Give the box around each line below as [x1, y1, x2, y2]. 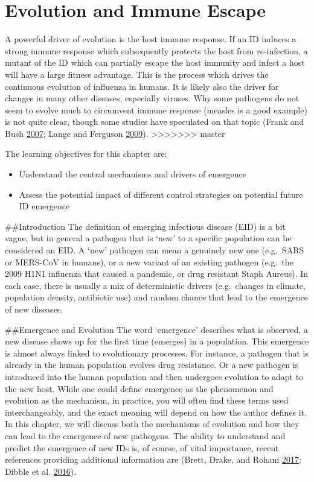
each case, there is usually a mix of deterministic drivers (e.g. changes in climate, [5, 279, 306, 291]
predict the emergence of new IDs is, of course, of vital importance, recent [5, 441, 279, 454]
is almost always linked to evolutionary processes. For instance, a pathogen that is [5, 346, 309, 359]
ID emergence [19, 200, 70, 212]
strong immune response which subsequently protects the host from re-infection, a [5, 44, 308, 57]
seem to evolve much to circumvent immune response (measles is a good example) [5, 103, 307, 116]
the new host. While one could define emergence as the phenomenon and [5, 382, 274, 395]
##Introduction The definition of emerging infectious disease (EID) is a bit [5, 220, 286, 232]
